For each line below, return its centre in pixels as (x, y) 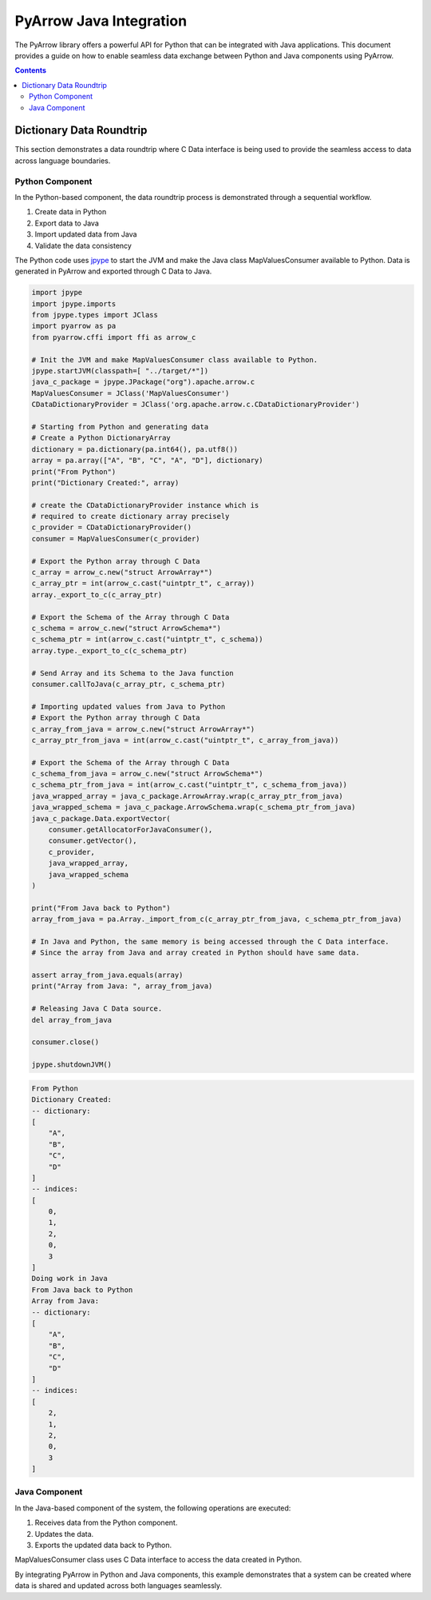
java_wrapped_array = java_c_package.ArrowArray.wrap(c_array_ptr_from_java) (187, 796)
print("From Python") (74, 471)
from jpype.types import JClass (95, 315)
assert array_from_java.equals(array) (107, 975)
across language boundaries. (63, 161)
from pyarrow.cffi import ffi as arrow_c (114, 337)
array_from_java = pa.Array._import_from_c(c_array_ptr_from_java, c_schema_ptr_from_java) (217, 919)
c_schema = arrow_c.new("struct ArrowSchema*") (126, 628)
